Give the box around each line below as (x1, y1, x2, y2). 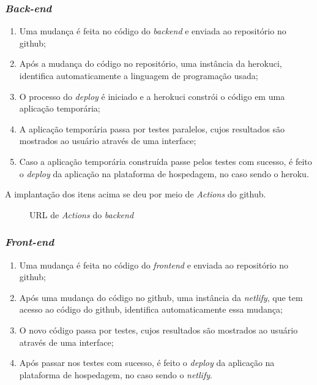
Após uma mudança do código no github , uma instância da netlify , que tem (19, 291, 303, 303)
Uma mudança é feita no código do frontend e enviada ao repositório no (19, 258, 289, 271)
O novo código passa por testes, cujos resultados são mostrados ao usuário (19, 323, 298, 336)
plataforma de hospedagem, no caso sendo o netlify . (19, 368, 212, 381)
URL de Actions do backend (29, 208, 134, 221)
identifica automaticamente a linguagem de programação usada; (19, 69, 258, 82)
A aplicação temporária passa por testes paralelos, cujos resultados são (19, 122, 285, 135)
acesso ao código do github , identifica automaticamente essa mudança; (19, 303, 283, 316)
